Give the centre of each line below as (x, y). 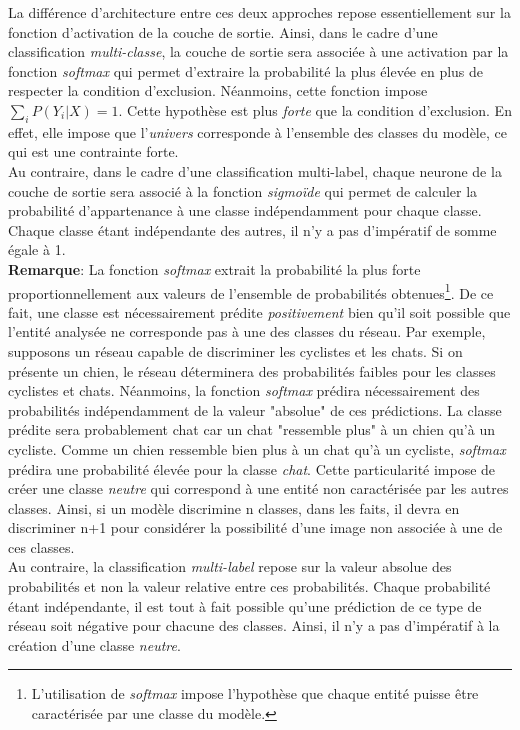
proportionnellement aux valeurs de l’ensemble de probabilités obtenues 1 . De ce (251, 291)
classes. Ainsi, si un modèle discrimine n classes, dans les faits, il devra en (234, 507)
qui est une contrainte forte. (93, 151)
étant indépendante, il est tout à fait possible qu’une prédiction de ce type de (245, 605)
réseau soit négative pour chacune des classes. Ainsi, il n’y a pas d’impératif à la (254, 625)
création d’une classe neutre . (94, 644)
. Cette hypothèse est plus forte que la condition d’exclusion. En (315, 109)
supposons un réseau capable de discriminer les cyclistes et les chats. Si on (235, 350)
